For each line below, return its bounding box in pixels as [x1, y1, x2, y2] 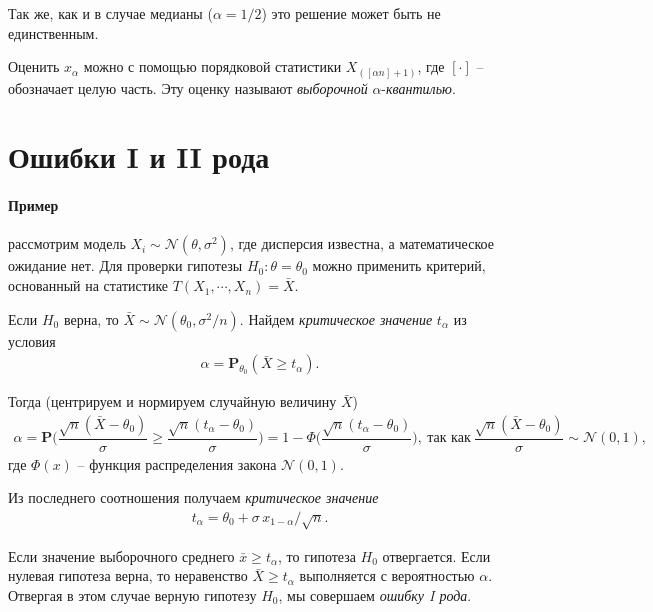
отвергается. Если [382, 545, 491, 566]
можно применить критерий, [312, 255, 486, 276]
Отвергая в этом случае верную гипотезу [8, 584, 257, 605]
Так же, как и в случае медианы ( [8, 3, 213, 23]
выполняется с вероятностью [299, 565, 475, 586]
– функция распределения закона [77, 453, 277, 474]
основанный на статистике [8, 275, 169, 296]
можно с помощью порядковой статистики [83, 56, 342, 77]
